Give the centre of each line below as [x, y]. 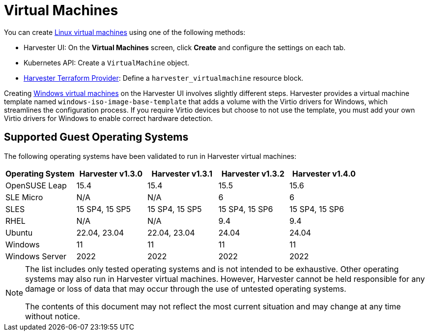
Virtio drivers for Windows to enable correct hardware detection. [108, 118]
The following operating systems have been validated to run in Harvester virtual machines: [150, 156]
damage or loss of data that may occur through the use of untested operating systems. [186, 289]
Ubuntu [19, 232]
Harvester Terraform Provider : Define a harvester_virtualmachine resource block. [164, 78]
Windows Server [36, 256]
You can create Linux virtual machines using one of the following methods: [125, 32]
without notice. [53, 316]
